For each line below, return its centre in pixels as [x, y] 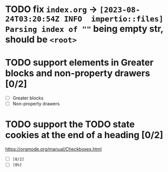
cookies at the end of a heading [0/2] [84, 135]
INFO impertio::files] [114, 19]
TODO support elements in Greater [79, 63]
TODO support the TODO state [70, 124]
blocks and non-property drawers [78, 73]
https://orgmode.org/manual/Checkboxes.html [53, 149]
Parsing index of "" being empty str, [84, 29]
